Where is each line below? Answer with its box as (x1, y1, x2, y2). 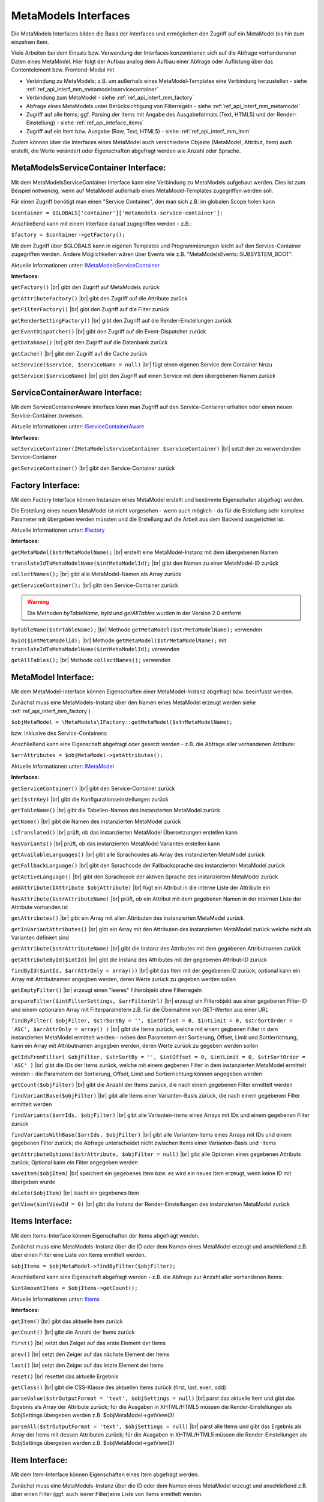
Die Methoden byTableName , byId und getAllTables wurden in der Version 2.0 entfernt (27, 609, 241, 616)
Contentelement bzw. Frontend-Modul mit (11, 66, 115, 73)
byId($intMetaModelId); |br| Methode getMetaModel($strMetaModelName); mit (11, 637, 227, 644)
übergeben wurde (11, 1178, 56, 1185)
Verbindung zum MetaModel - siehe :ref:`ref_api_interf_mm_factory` (26, 94, 194, 102)
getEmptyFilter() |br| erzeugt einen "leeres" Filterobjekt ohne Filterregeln (11, 987, 202, 994)
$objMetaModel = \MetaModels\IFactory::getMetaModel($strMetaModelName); (11, 719, 233, 726)
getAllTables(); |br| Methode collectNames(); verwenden (11, 657, 171, 664)
